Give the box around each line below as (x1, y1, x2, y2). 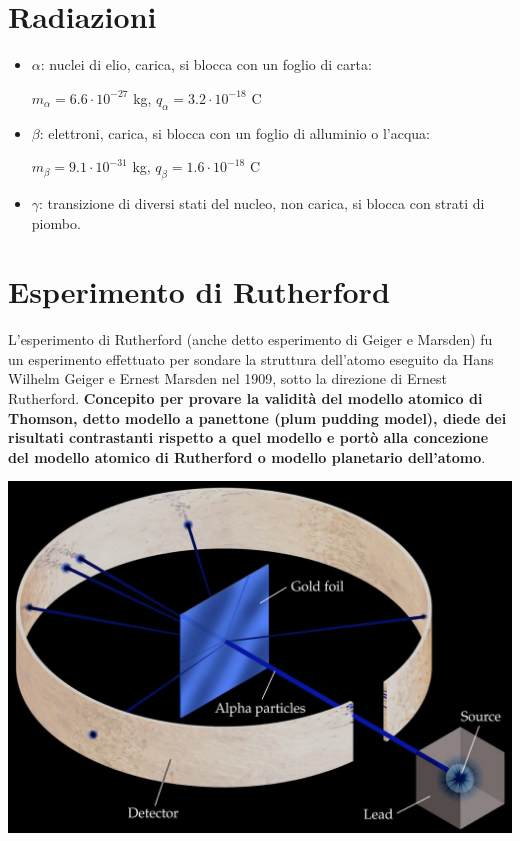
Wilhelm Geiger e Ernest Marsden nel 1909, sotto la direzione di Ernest (8, 368, 447, 389)
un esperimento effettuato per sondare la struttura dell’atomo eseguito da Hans (8, 348, 494, 369)
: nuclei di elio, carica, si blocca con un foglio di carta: (40, 54, 372, 75)
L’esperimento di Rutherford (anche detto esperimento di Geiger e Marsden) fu (8, 329, 493, 350)
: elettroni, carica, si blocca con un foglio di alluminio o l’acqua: (39, 122, 430, 143)
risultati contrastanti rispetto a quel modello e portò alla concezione (8, 427, 489, 448)
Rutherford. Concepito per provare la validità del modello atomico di (8, 388, 483, 408)
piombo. (31, 212, 81, 233)
